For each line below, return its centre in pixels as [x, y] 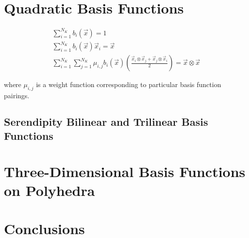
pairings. [17, 96]
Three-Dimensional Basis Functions [125, 171]
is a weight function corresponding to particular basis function [129, 84]
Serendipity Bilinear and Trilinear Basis [106, 121]
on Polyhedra [50, 190]
